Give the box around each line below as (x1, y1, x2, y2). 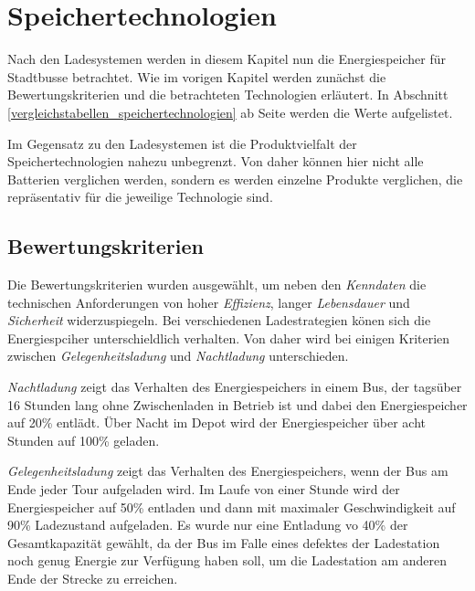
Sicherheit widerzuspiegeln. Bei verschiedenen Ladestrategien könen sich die (7, 311, 431, 330)
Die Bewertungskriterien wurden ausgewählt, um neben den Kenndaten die (7, 275, 427, 294)
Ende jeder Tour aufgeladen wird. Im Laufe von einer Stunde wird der (7, 480, 400, 499)
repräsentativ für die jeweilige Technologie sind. (7, 187, 273, 206)
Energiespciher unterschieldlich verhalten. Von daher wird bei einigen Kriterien (7, 328, 450, 347)
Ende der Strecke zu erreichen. (7, 568, 178, 587)
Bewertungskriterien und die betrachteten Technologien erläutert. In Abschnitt (7, 85, 449, 104)
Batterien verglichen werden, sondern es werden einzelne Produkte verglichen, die (7, 169, 463, 188)
